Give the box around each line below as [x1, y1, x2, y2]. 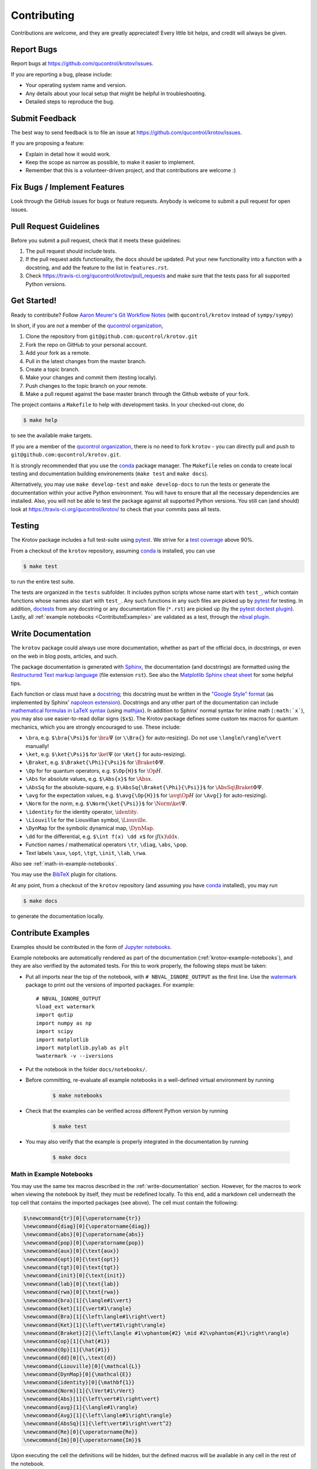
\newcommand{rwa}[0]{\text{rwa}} [23, 1289, 120, 1296]
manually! [25, 742, 49, 749]
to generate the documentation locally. [11, 913, 104, 920]
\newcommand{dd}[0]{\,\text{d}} [23, 1354, 117, 1361]
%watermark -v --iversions [36, 1052, 114, 1059]
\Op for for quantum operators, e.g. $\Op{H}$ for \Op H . [25, 767, 163, 774]
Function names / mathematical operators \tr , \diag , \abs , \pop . [25, 841, 188, 848]
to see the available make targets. [11, 432, 93, 439]
